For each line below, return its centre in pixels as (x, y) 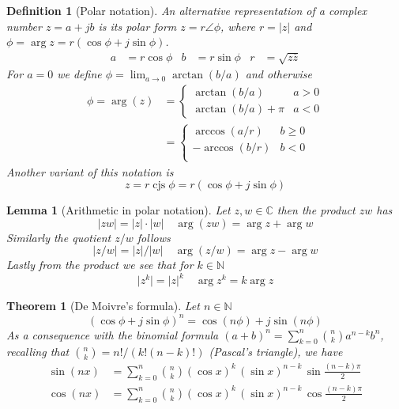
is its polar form (137, 26)
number (24, 26)
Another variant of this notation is (90, 171)
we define (79, 74)
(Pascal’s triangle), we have (276, 352)
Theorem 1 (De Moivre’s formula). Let (103, 306)
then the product (316, 210)
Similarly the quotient (59, 237)
